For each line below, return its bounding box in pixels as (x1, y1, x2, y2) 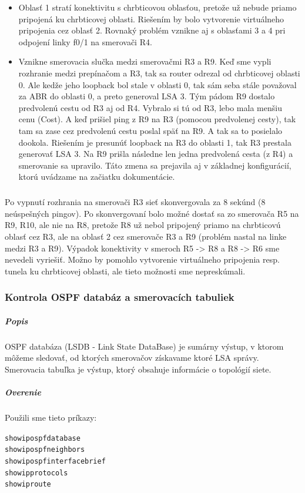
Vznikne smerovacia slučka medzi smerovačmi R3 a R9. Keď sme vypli (18, 55, 272, 68)
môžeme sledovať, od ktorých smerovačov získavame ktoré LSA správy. (5, 351, 259, 364)
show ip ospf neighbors (5, 445, 85, 454)
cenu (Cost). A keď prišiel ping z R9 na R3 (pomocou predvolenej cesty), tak (18, 113, 296, 125)
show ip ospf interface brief (5, 457, 106, 466)
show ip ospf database (5, 434, 81, 442)
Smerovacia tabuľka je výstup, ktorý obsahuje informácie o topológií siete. (5, 363, 272, 375)
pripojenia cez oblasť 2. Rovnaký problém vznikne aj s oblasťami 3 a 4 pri (18, 24, 286, 36)
